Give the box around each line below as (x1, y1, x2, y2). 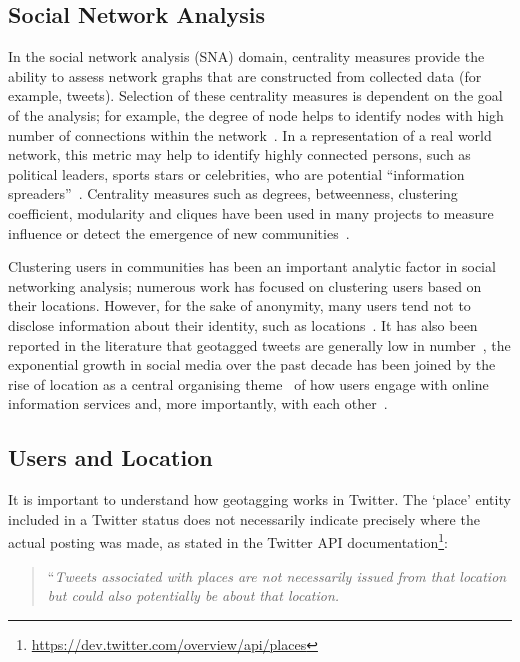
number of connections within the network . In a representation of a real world (8, 124, 492, 145)
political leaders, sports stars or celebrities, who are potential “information (8, 163, 465, 184)
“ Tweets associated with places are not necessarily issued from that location (47, 565, 507, 586)
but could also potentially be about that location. (47, 585, 340, 606)
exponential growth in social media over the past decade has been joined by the (8, 354, 496, 375)
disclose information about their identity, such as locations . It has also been (8, 314, 478, 335)
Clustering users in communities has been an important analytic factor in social (8, 256, 496, 277)
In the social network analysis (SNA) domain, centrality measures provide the (8, 46, 485, 67)
